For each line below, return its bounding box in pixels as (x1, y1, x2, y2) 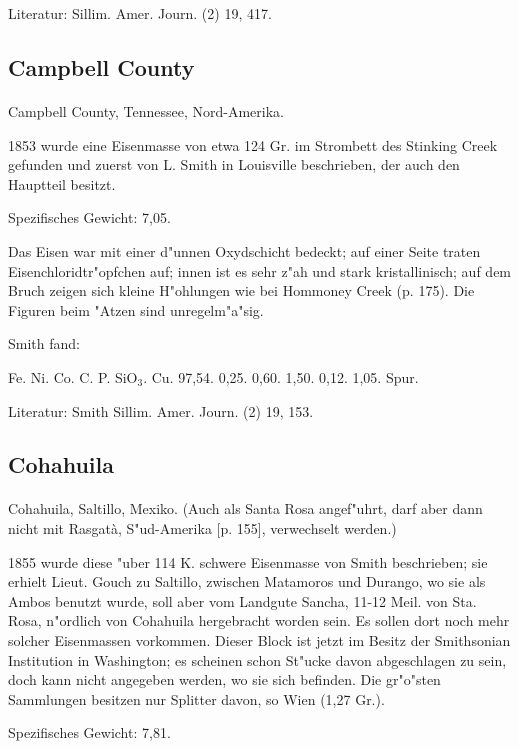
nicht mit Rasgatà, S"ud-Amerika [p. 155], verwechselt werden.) (8, 518, 397, 539)
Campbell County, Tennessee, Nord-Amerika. (8, 100, 284, 121)
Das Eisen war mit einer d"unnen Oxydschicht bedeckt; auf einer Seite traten (8, 240, 481, 261)
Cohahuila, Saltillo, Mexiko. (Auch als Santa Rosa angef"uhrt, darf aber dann (8, 498, 483, 519)
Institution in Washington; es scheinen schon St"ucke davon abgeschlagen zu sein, (8, 649, 507, 670)
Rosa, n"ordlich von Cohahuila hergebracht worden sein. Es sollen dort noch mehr (8, 610, 510, 631)
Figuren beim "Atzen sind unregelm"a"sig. (8, 299, 264, 320)
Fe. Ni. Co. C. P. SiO (8, 366, 138, 387)
